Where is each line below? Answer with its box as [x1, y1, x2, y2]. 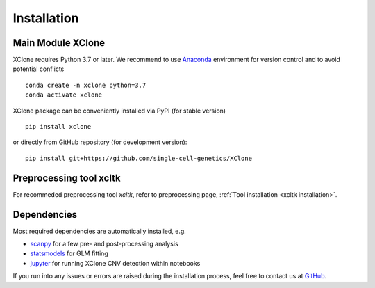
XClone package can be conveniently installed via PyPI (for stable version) [12, 106, 226, 115]
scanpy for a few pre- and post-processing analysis [30, 240, 178, 248]
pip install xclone [25, 122, 92, 131]
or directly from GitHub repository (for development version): [12, 138, 187, 146]
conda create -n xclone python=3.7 [25, 81, 147, 89]
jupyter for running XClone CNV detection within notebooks [30, 259, 201, 267]
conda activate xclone [25, 91, 103, 99]
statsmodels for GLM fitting [30, 249, 109, 257]
